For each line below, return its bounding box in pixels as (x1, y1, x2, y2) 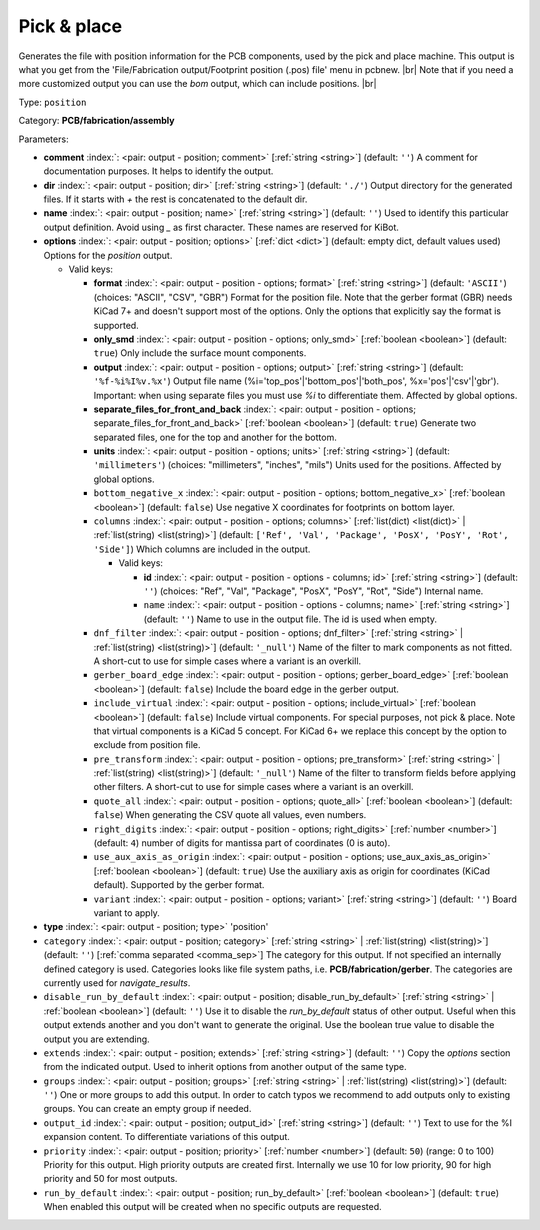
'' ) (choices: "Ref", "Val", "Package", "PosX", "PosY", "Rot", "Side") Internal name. (143, 585, 484, 597)
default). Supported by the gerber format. (93, 879, 265, 891)
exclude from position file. (93, 739, 201, 751)
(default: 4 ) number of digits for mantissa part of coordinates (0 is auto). (93, 837, 391, 849)
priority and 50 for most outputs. (43, 1173, 178, 1185)
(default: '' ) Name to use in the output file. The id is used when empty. (143, 613, 438, 625)
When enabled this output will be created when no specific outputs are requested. (43, 1201, 382, 1213)
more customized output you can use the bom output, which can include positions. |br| (18, 78, 377, 90)
